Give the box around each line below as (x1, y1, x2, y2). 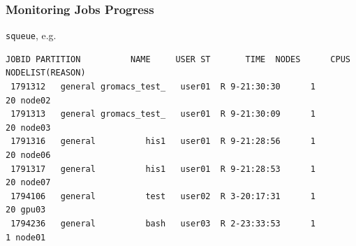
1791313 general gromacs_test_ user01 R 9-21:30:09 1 (10, 109, 316, 120)
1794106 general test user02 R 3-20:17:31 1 (10, 191, 316, 201)
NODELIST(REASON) (6, 68, 86, 78)
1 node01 (6, 232, 46, 243)
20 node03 (6, 122, 51, 133)
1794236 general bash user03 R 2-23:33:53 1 (10, 219, 316, 229)
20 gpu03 (6, 205, 46, 215)
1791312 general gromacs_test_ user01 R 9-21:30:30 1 (10, 82, 316, 92)
